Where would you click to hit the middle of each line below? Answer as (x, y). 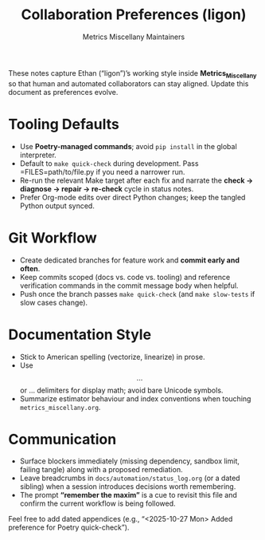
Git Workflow (53, 238)
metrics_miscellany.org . (60, 407)
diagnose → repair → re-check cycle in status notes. (107, 188)
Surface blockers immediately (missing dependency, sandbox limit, (130, 461)
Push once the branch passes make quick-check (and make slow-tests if (137, 294)
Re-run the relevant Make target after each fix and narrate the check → (136, 180)
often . (30, 268)
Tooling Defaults (64, 124)
